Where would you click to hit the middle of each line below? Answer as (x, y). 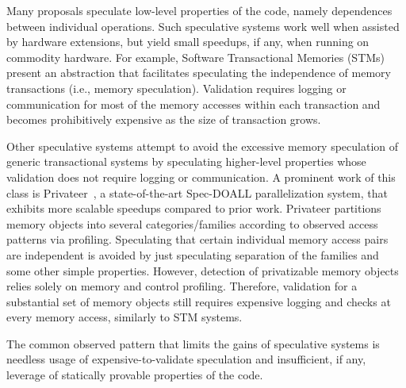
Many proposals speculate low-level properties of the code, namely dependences (199, 10)
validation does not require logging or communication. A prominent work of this (201, 177)
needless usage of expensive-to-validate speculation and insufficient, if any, (186, 359)
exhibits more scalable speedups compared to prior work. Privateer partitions (194, 208)
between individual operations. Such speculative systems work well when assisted (203, 26)
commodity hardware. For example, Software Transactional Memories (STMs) (196, 57)
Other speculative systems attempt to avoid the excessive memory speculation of (203, 146)
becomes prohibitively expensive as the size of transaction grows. (164, 119)
